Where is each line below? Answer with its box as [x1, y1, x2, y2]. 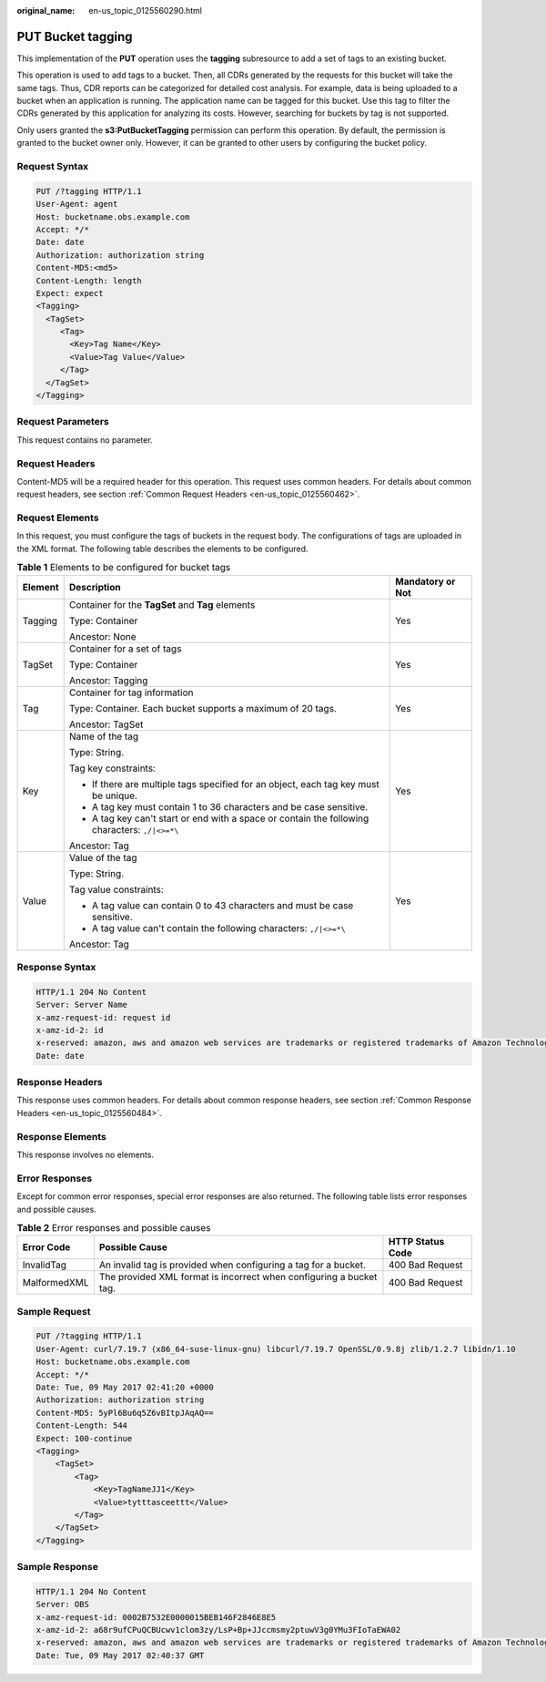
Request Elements [16, 511, 99, 524]
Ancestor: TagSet [68, 718, 144, 731]
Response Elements [16, 1130, 106, 1143]
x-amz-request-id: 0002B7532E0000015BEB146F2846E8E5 [35, 1612, 277, 1622]
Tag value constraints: [68, 883, 164, 896]
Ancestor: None [68, 630, 136, 642]
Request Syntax [16, 160, 89, 173]
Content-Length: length [35, 275, 143, 286]
